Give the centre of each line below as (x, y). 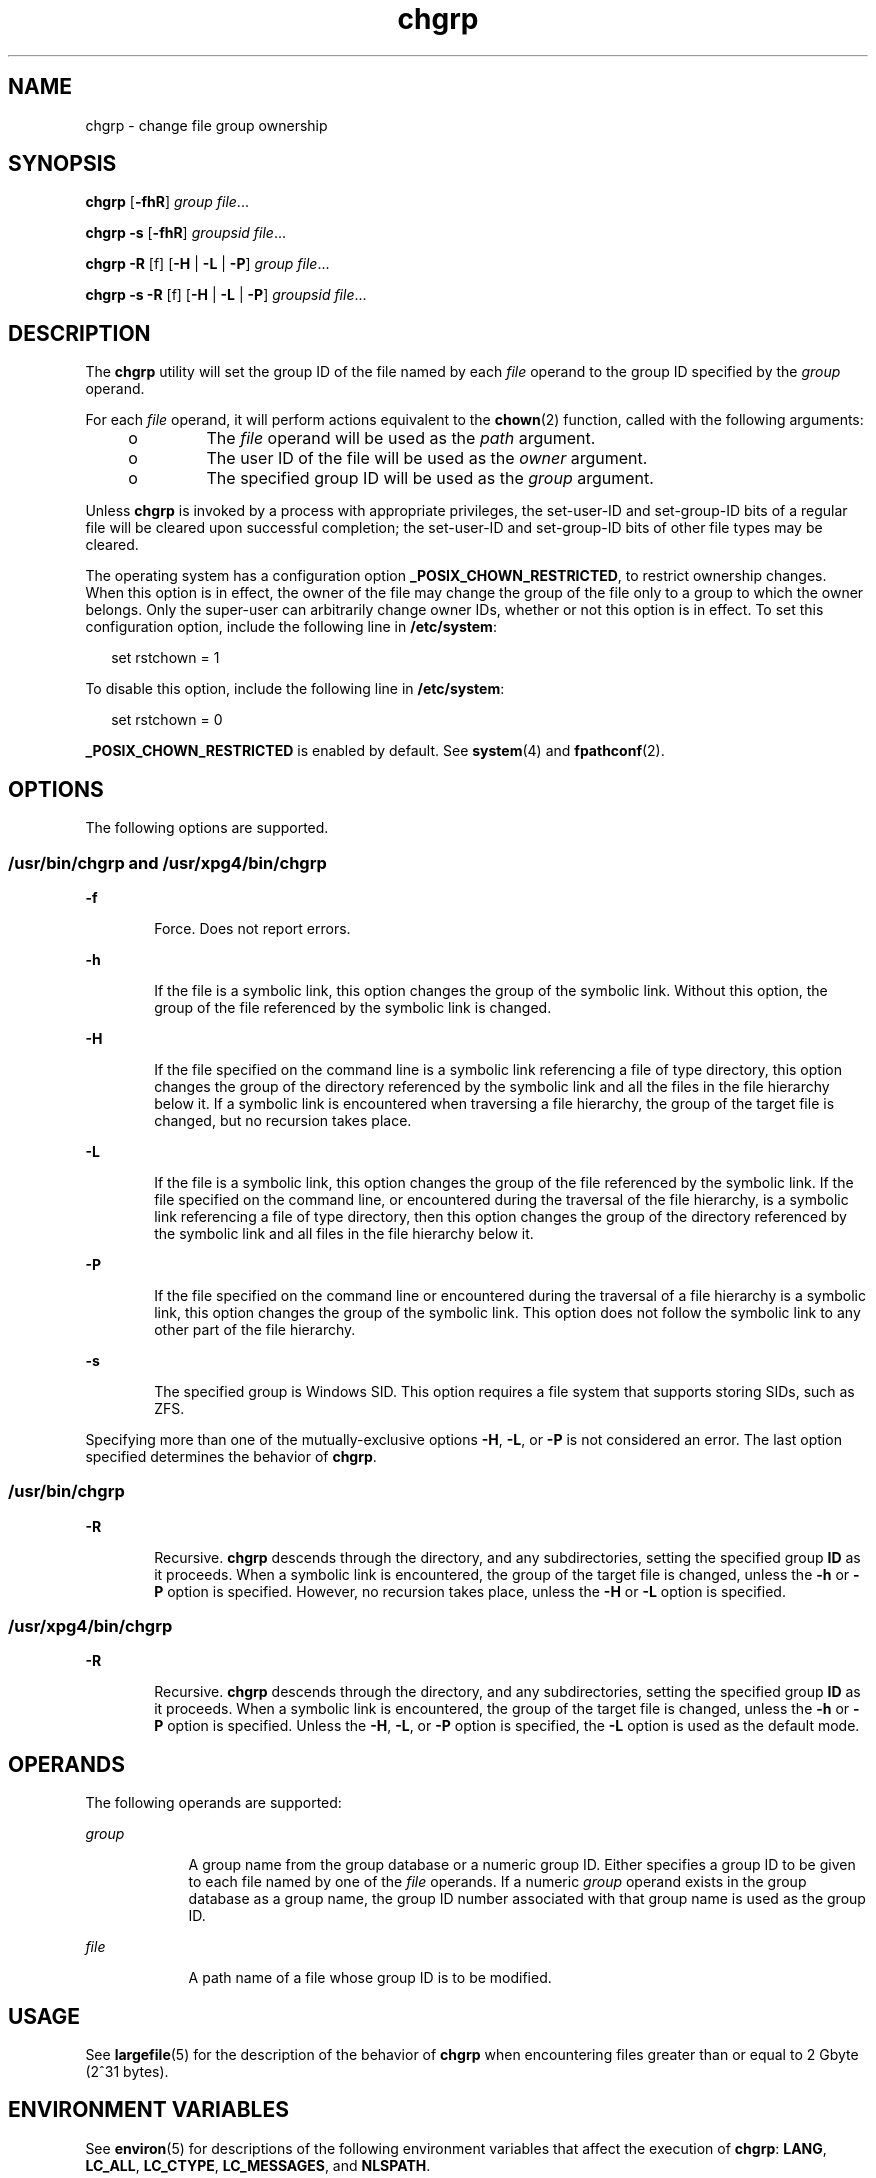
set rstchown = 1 (165, 658)
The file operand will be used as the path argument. (401, 438)
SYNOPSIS (62, 164)
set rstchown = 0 (167, 720)
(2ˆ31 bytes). (127, 2072)
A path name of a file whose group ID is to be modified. (370, 1978)
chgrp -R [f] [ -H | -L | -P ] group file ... (207, 264)
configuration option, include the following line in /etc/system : (291, 627)
